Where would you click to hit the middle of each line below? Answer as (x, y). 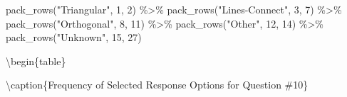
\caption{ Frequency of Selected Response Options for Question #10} (157, 85)
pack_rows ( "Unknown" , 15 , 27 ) (74, 37)
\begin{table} (36, 61)
